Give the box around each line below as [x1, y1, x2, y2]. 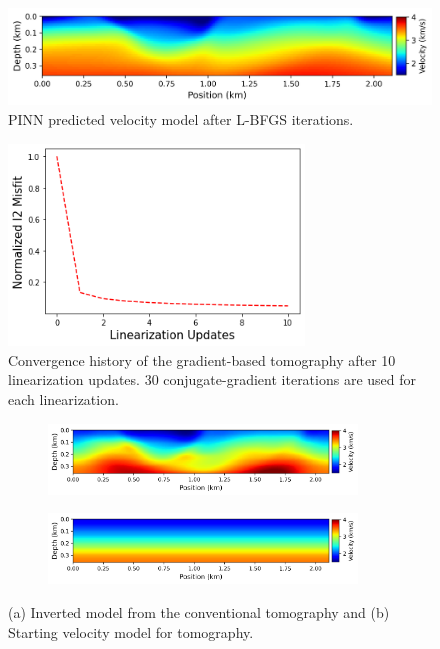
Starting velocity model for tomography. [8, 621, 254, 642]
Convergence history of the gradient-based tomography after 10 [8, 349, 396, 370]
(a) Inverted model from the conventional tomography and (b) [8, 602, 390, 623]
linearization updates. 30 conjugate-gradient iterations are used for [8, 369, 417, 390]
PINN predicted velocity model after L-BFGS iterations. [8, 108, 354, 129]
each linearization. [8, 389, 119, 410]
